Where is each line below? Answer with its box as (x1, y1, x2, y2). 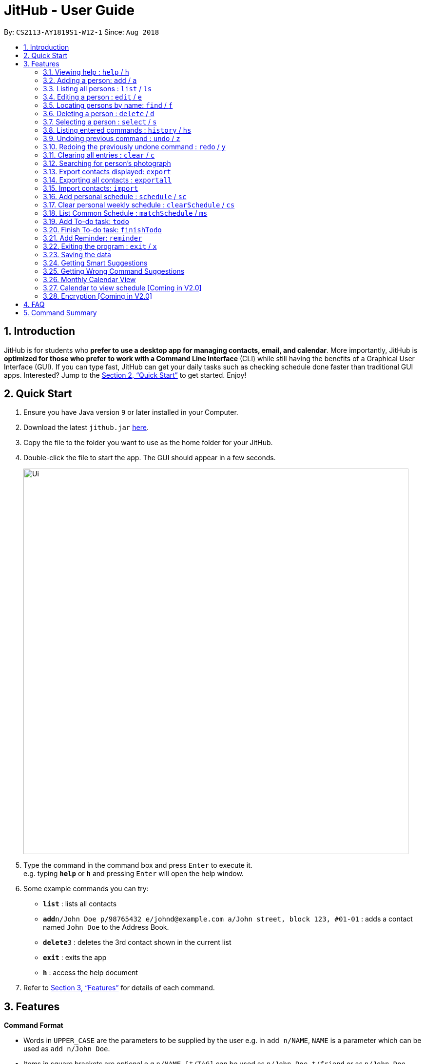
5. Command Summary (23, 308, 97, 317)
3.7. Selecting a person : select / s (43, 117, 157, 126)
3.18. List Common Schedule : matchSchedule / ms (43, 208, 208, 217)
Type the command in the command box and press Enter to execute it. (23, 861, 252, 870)
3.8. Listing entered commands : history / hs (43, 125, 192, 134)
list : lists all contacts (43, 900, 117, 908)
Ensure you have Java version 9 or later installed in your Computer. (23, 408, 238, 417)
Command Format (4, 1021, 63, 1030)
